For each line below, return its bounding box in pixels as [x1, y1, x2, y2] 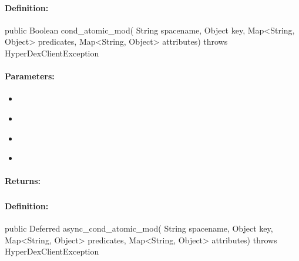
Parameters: [5, 70, 55, 82]
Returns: [5, 175, 41, 187]
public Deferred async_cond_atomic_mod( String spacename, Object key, [5, 222, 273, 235]
